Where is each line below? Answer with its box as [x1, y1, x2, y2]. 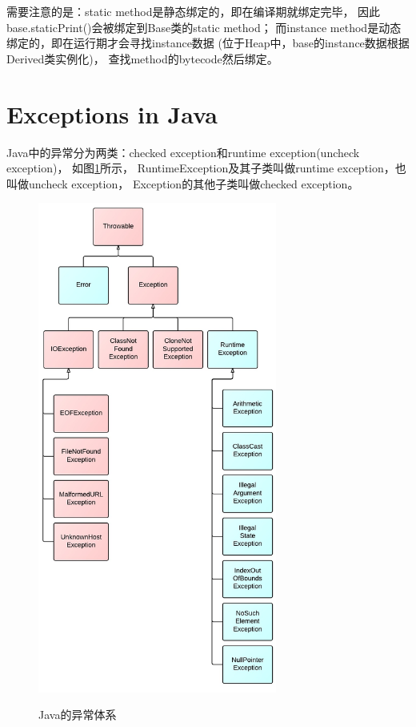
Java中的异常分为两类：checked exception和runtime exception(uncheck [6, 143, 360, 160]
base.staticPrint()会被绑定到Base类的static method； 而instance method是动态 [6, 18, 402, 35]
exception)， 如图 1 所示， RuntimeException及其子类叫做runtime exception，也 [6, 160, 406, 176]
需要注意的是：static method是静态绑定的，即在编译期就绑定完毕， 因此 [6, 3, 381, 19]
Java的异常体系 [38, 706, 117, 723]
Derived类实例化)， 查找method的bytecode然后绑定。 [6, 50, 278, 67]
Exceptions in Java [6, 97, 218, 130]
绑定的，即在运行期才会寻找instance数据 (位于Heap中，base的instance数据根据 [6, 34, 410, 51]
